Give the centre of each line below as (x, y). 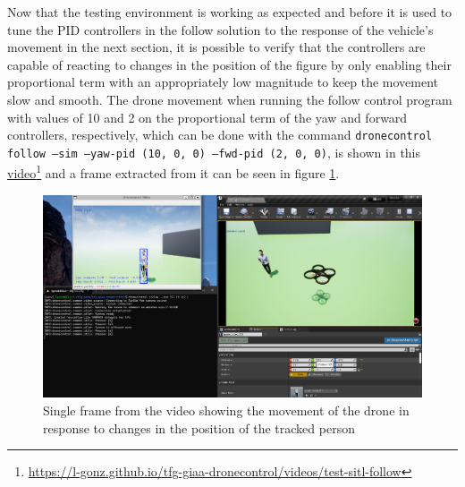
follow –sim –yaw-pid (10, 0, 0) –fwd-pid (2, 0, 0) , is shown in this (214, 152)
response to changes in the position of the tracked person (199, 427)
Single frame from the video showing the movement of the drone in (226, 410)
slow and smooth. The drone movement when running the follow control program (230, 99)
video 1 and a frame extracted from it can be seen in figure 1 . (173, 172)
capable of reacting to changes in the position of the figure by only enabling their (229, 64)
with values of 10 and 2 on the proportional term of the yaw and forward (207, 117)
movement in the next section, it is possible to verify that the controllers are (216, 47)
